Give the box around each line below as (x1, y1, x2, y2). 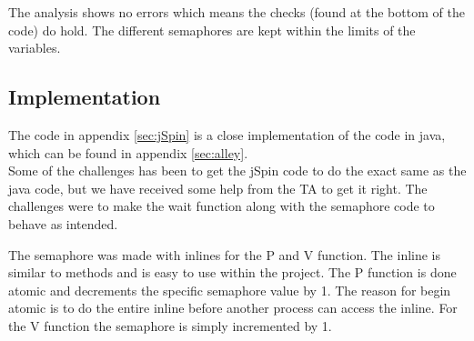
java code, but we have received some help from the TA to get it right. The (8, 178, 428, 197)
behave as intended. (8, 214, 118, 233)
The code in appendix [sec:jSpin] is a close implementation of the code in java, (8, 125, 446, 144)
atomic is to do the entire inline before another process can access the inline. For (8, 298, 458, 317)
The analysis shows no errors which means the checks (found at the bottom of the (8, 3, 465, 21)
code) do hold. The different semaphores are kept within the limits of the (8, 20, 416, 39)
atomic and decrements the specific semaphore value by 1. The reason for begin (8, 280, 451, 299)
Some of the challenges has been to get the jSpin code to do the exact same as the (8, 161, 467, 180)
